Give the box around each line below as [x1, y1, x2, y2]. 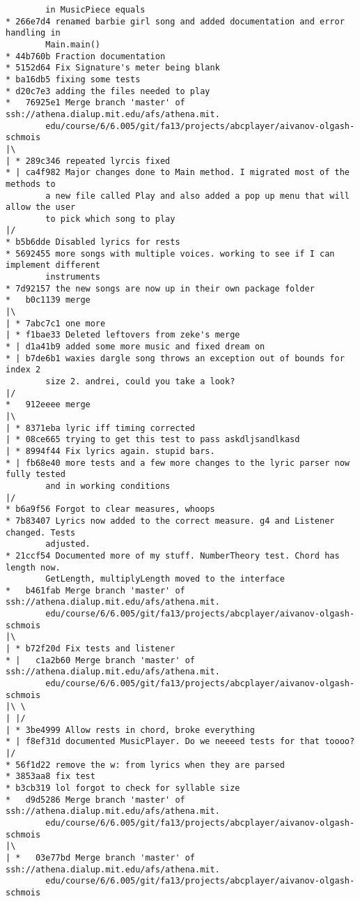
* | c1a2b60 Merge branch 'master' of [6, 655, 196, 665]
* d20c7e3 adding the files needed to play [6, 86, 210, 96]
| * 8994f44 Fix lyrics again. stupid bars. [6, 446, 215, 456]
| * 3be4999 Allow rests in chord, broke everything [6, 725, 255, 735]
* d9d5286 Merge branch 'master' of [6, 794, 185, 805]
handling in [6, 28, 61, 38]
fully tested [6, 469, 65, 480]
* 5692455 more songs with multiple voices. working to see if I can [6, 248, 335, 259]
